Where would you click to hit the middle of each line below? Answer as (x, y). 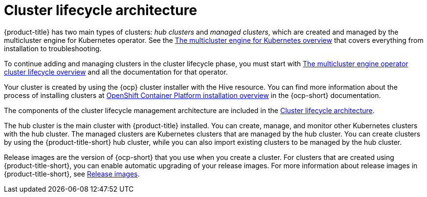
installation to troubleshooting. (53, 48)
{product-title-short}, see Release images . (72, 174)
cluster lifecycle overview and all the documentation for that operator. (116, 72)
